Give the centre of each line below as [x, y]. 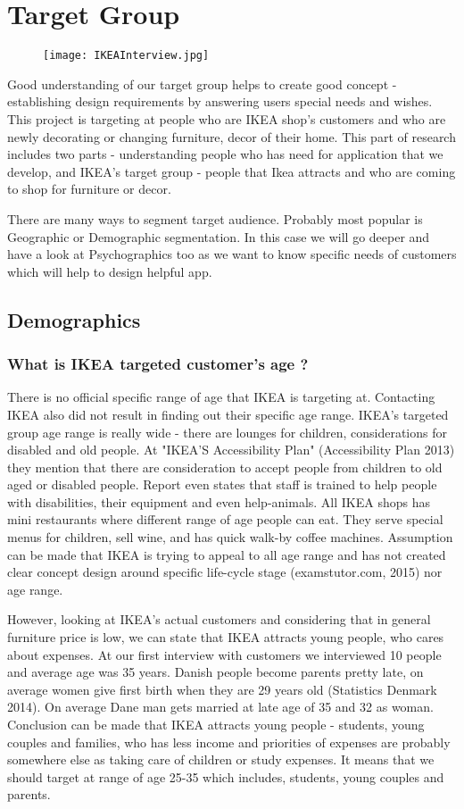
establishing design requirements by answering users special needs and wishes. [220, 101]
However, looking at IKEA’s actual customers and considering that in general [219, 619]
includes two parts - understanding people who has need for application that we [225, 154]
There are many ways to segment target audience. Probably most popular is [215, 218]
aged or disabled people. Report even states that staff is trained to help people [222, 484]
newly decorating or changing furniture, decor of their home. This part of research [232, 136]
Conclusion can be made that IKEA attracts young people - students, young [216, 724]
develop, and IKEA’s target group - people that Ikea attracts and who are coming [232, 171]
